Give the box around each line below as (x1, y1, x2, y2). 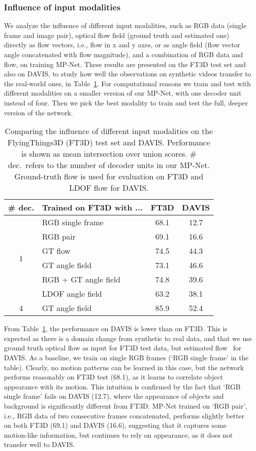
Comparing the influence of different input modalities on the (4, 125, 213, 137)
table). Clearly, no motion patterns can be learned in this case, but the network (4, 362, 244, 372)
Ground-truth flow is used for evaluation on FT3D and (14, 171, 203, 182)
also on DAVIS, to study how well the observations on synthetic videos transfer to (4, 69, 252, 79)
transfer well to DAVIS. (4, 439, 75, 450)
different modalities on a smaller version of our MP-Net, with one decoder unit (4, 88, 242, 98)
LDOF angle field (42, 288, 102, 300)
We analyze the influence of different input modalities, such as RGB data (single (4, 20, 247, 31)
